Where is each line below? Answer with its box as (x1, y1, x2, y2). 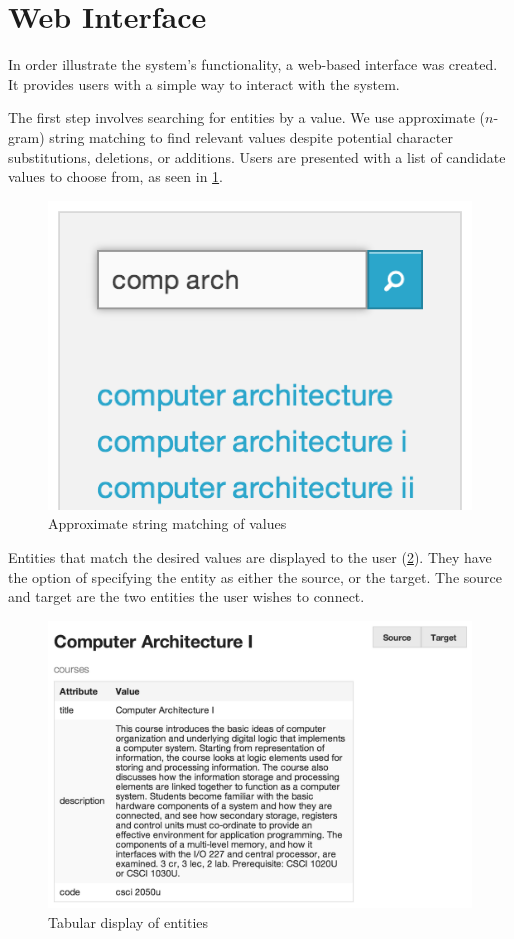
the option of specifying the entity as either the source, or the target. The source (8, 566, 502, 587)
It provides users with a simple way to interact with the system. (8, 73, 400, 94)
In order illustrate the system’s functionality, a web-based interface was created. (8, 54, 498, 75)
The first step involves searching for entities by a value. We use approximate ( (8, 107, 485, 128)
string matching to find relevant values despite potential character (49, 126, 453, 147)
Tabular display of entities (48, 911, 209, 932)
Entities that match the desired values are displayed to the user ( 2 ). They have (8, 547, 492, 568)
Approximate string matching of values (48, 513, 287, 534)
